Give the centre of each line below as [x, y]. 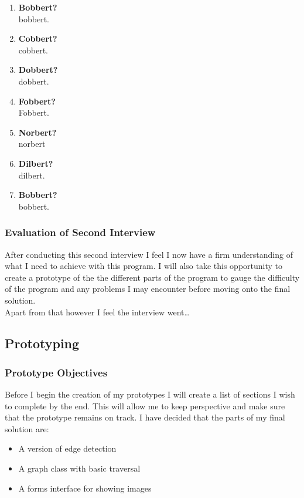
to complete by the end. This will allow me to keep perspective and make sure [145, 406]
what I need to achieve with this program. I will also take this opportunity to [144, 266]
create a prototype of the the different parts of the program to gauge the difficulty [152, 277]
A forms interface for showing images [85, 488]
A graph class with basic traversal [79, 468]
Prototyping [42, 343]
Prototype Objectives [56, 372]
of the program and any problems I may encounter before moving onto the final [148, 289]
